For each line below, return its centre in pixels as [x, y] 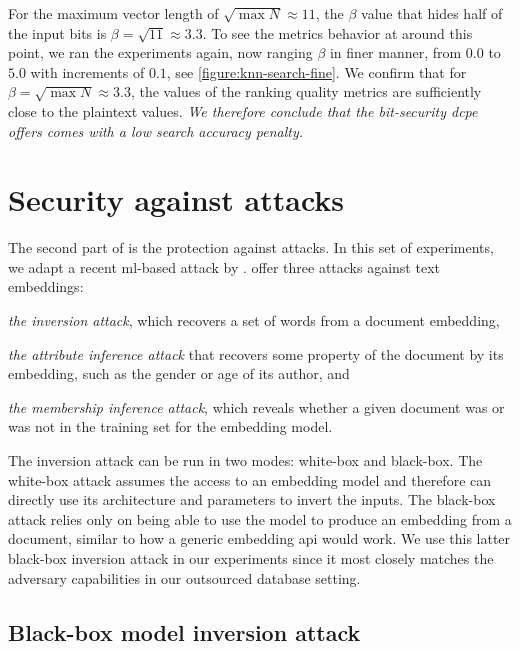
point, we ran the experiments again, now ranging [160, 52]
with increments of [87, 71]
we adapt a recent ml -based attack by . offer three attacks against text [224, 266]
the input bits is [57, 32]
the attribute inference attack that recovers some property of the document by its [256, 353]
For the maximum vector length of [113, 13]
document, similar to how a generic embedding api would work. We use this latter [259, 538]
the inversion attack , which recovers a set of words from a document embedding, [254, 320]
